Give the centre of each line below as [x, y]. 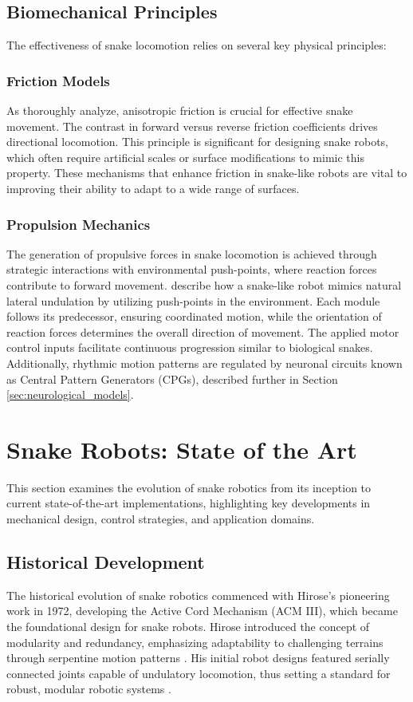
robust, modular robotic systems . [89, 689]
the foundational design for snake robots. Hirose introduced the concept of [188, 627]
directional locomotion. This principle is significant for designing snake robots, [197, 142]
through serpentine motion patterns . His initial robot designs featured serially [198, 658]
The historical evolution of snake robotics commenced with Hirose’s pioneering [198, 595]
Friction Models [58, 80]
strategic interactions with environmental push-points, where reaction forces [192, 269]
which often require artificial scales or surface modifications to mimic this [185, 157]
